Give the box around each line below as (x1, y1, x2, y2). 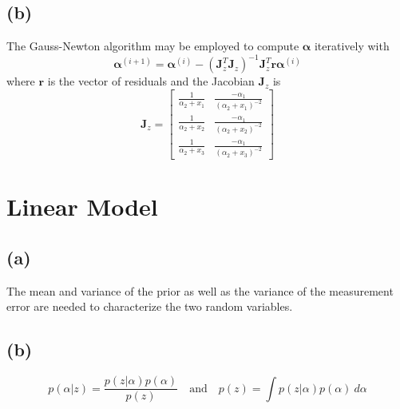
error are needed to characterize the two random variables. (6, 298, 293, 315)
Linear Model (6, 190, 158, 223)
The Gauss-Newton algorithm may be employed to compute (6, 38, 299, 54)
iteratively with (314, 38, 390, 54)
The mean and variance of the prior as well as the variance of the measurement (6, 282, 394, 299)
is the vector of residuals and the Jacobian (47, 73, 255, 89)
